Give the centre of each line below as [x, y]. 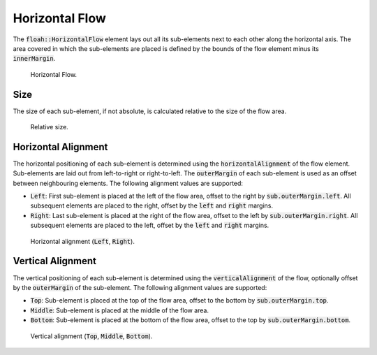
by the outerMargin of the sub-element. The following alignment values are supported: [140, 287]
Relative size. [50, 127]
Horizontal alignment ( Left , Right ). [83, 241]
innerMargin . [34, 59]
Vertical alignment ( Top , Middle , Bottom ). [91, 336]
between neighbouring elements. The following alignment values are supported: [128, 183]
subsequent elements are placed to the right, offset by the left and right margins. [152, 205]
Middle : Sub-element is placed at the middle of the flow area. [120, 310]
